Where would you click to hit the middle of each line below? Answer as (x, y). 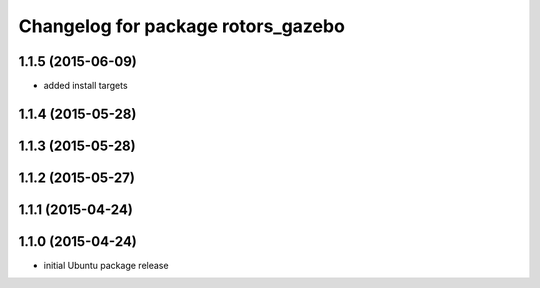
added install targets (86, 86)
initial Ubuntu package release (106, 266)
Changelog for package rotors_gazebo (181, 26)
